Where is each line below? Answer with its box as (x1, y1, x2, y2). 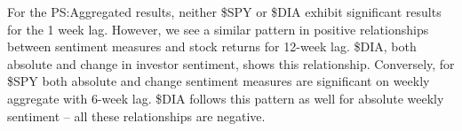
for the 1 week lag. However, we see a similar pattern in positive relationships (7, 19, 429, 38)
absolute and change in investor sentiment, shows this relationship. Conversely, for (7, 54, 455, 73)
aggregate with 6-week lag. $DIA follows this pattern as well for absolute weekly (7, 89, 444, 107)
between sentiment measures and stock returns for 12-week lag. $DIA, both (7, 37, 417, 56)
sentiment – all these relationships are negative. (7, 106, 266, 125)
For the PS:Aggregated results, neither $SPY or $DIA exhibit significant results (7, 3, 442, 20)
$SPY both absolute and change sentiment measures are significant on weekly (7, 72, 430, 90)
